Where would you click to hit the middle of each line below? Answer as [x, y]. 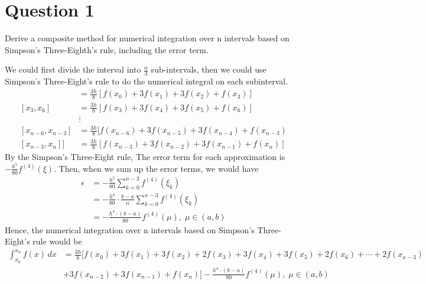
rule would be [57, 241]
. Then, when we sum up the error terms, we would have [156, 168]
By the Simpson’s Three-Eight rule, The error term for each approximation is [145, 157]
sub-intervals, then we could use [209, 69]
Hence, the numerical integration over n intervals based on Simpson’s [130, 229]
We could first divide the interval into [73, 69]
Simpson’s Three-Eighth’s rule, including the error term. [107, 49]
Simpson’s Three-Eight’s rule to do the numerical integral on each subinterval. [147, 81]
